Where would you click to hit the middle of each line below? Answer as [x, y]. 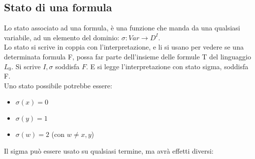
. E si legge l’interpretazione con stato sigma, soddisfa [167, 66]
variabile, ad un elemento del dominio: [62, 37]
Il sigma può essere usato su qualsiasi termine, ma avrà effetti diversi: [109, 150]
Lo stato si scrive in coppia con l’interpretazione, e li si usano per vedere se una [124, 47]
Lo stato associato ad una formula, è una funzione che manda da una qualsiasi [122, 28]
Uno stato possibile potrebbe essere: [58, 85]
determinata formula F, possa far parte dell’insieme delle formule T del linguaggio [127, 56]
